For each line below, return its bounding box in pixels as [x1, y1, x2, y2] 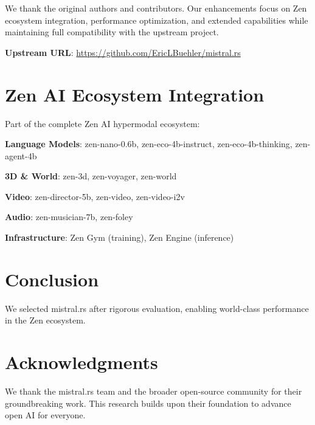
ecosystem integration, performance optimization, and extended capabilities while [5, 13, 308, 26]
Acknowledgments [5, 350, 158, 375]
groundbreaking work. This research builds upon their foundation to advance [5, 396, 291, 409]
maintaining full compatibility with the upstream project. [5, 26, 219, 38]
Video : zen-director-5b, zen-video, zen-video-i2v [5, 190, 185, 202]
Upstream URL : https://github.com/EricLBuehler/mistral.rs [5, 46, 241, 58]
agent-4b [5, 149, 37, 162]
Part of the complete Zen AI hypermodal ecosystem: [5, 117, 200, 130]
